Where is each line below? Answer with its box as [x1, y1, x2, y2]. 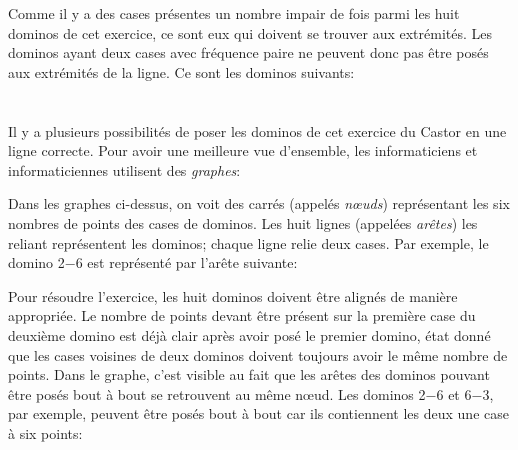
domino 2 [8, 252, 65, 273]
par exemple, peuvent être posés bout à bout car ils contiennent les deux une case [8, 403, 509, 424]
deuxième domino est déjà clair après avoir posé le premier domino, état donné [8, 324, 491, 345]
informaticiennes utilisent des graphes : [8, 159, 241, 180]
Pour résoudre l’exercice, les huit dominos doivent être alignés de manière [8, 285, 458, 306]
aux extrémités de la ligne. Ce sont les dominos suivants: [8, 61, 355, 82]
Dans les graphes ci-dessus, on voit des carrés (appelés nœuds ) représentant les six [8, 193, 510, 214]
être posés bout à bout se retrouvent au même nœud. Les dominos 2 [8, 383, 426, 404]
